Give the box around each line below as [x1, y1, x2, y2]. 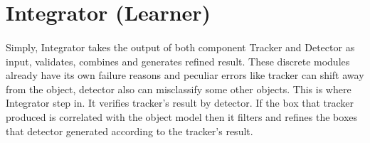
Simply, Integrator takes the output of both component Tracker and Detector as [6, 39, 355, 54]
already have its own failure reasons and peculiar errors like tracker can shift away [6, 68, 364, 83]
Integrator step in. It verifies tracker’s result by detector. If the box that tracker [6, 95, 354, 110]
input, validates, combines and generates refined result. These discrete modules [6, 53, 350, 68]
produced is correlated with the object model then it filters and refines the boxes [6, 109, 358, 124]
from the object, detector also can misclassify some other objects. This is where [6, 81, 351, 96]
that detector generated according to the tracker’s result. [6, 123, 253, 138]
